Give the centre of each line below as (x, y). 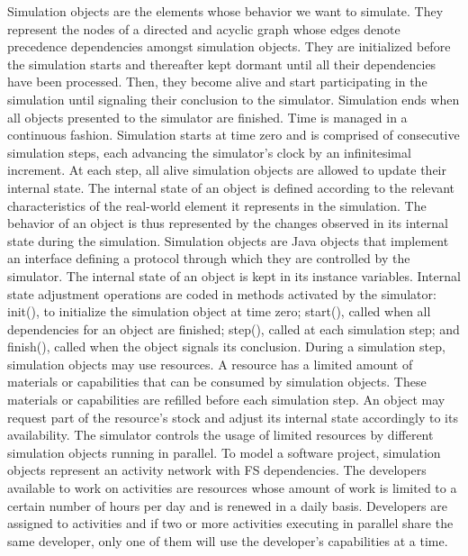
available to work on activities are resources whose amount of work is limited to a (232, 488)
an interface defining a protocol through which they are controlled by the (209, 258)
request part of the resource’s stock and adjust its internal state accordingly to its (233, 417)
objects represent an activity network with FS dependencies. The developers (217, 470)
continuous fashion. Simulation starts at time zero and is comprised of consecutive (234, 135)
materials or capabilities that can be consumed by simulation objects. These (217, 382)
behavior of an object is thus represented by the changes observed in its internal (228, 223)
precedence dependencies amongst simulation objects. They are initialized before (229, 46)
